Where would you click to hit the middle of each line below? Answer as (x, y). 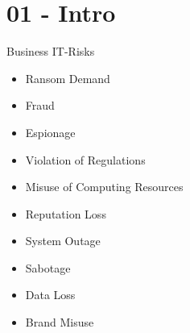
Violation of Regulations (85, 159)
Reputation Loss (66, 213)
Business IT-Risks (51, 51)
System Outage (63, 241)
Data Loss (50, 295)
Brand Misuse (60, 322)
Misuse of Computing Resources (104, 187)
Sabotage (48, 267)
